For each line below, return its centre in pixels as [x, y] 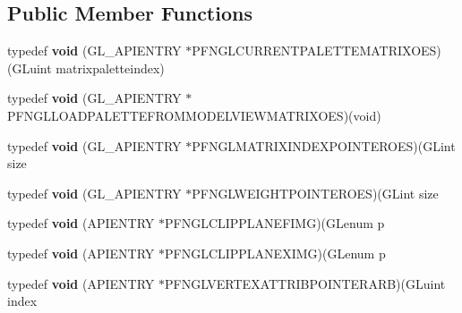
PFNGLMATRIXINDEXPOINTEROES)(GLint [324, 145]
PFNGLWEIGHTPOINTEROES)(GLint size [315, 193]
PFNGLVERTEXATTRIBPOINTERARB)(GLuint [305, 283]
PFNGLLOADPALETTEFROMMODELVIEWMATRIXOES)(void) [194, 115]
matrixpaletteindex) [110, 68]
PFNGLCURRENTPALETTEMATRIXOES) [317, 51]
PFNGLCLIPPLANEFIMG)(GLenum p [274, 223]
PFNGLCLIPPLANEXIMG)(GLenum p [275, 253]
